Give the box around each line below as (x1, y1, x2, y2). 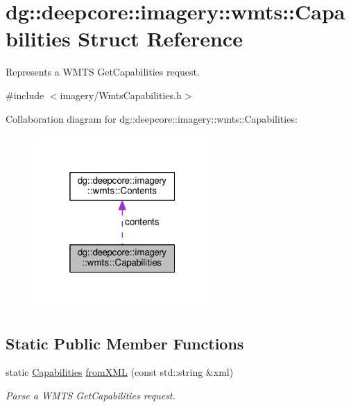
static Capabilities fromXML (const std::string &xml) (6, 365, 234, 379)
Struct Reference (78, 24, 243, 53)
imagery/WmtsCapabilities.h (60, 87, 182, 102)
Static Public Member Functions (6, 332, 244, 354)
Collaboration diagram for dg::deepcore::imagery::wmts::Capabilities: (6, 111, 298, 125)
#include (6, 87, 44, 102)
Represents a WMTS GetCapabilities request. (6, 64, 200, 79)
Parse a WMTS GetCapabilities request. (6, 388, 175, 403)
